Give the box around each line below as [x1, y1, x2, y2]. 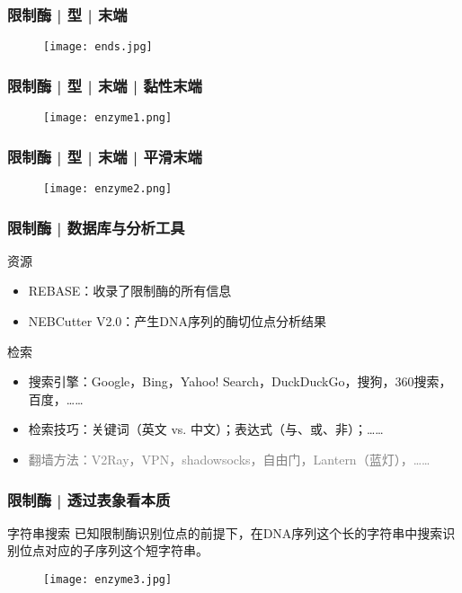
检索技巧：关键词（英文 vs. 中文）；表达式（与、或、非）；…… [28, 420, 384, 438]
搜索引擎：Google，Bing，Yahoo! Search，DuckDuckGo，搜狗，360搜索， [28, 372, 452, 391]
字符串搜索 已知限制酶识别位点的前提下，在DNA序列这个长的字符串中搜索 [7, 523, 443, 542]
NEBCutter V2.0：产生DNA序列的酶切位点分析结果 [28, 312, 326, 331]
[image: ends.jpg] [43, 40, 153, 54]
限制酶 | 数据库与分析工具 [7, 216, 185, 238]
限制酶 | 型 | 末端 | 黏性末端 [7, 74, 202, 96]
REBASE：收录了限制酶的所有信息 [28, 281, 232, 300]
